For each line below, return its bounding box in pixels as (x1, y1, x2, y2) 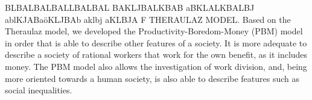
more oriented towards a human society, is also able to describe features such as (5, 72, 300, 84)
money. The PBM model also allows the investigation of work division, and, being (5, 60, 307, 72)
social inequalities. (5, 84, 72, 96)
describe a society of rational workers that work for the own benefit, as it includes (5, 48, 308, 61)
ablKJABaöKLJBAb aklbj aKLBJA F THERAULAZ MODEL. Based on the (5, 13, 291, 25)
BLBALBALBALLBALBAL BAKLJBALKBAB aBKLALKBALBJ (5, 1, 255, 13)
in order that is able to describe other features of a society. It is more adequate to (5, 36, 307, 49)
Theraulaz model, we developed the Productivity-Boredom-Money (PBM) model (5, 25, 303, 37)
